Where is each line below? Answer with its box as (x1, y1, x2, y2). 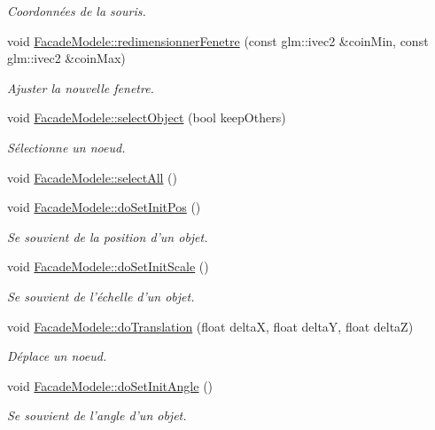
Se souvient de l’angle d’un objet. (7, 406, 187, 425)
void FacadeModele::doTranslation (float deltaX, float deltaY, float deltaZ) (7, 317, 414, 335)
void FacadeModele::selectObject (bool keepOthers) (7, 108, 286, 127)
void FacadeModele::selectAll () (7, 168, 178, 186)
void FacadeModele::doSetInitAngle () (7, 376, 214, 395)
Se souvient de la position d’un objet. (7, 227, 208, 246)
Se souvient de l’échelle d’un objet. (7, 286, 195, 305)
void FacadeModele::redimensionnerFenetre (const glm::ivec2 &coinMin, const (7, 31, 429, 50)
